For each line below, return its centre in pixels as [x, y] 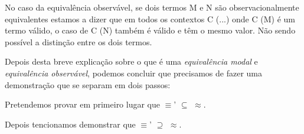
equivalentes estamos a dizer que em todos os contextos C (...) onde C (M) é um [150, 19]
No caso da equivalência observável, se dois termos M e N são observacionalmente [152, 7]
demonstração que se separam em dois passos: [88, 84]
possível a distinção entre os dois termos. [79, 41]
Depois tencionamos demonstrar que [70, 124]
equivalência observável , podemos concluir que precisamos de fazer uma [133, 73]
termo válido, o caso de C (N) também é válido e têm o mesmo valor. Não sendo [150, 30]
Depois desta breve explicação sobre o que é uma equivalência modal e [131, 61]
